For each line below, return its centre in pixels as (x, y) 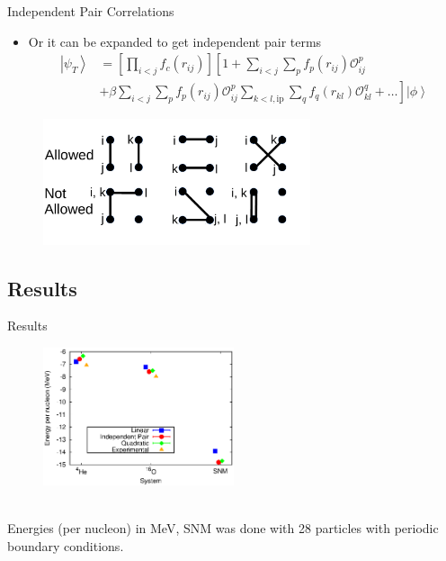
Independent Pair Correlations (91, 11)
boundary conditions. (66, 545)
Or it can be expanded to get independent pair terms (175, 41)
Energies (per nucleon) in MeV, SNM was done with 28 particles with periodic (223, 527)
